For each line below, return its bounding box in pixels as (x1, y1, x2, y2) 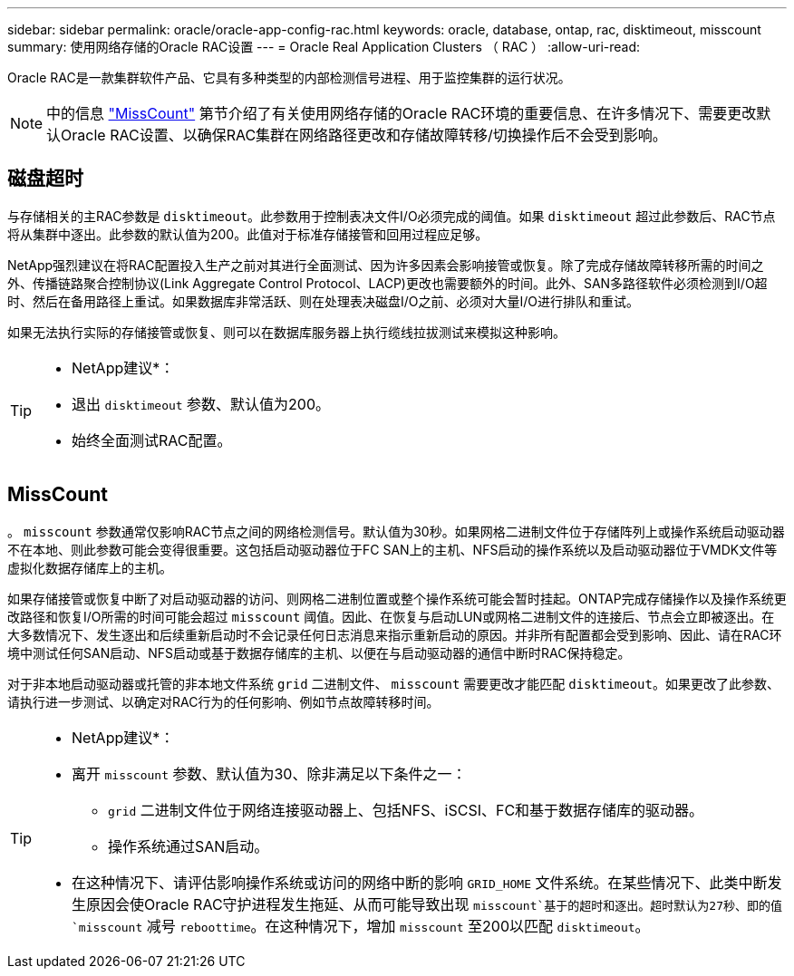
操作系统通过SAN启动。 (108, 836, 269, 855)
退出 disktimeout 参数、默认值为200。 (72, 394, 331, 413)
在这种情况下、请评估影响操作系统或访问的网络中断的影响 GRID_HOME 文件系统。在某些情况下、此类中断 (72, 873, 768, 892)
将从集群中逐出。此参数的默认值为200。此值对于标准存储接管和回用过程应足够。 (7, 226, 489, 242)
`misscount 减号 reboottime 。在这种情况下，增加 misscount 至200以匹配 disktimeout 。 (72, 916, 650, 935)
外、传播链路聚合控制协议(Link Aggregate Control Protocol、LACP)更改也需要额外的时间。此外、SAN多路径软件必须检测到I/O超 (7, 275, 768, 291)
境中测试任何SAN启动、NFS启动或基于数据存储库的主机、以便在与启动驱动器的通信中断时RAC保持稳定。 (7, 644, 631, 661)
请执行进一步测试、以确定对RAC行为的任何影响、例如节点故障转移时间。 (7, 693, 440, 710)
